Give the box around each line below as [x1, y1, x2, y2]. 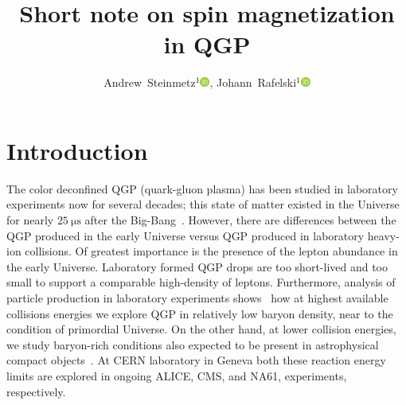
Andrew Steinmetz [103, 74, 196, 91]
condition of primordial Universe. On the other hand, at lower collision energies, [6, 321, 396, 337]
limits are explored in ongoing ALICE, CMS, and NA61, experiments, [6, 367, 347, 384]
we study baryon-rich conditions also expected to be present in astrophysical [6, 336, 379, 352]
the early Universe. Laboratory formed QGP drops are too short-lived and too [6, 258, 388, 275]
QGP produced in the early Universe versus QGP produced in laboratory [6, 227, 365, 243]
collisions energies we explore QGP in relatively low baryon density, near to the [6, 305, 393, 321]
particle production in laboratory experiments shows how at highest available [6, 290, 388, 306]
